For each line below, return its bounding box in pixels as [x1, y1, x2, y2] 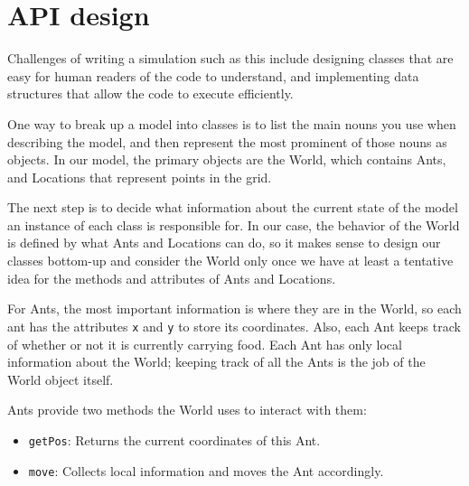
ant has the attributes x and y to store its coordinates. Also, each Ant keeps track [7, 316, 461, 335]
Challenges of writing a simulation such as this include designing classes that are [7, 49, 454, 68]
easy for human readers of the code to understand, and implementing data [7, 66, 419, 85]
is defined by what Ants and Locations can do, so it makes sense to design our [7, 233, 441, 252]
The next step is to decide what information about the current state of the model [7, 198, 458, 217]
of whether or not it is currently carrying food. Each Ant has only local [7, 334, 402, 353]
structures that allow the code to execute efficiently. [7, 84, 294, 103]
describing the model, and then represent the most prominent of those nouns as [7, 132, 447, 151]
